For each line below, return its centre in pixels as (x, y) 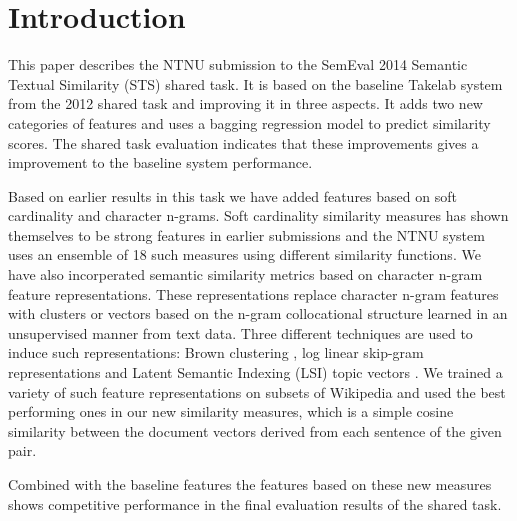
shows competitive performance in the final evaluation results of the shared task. (255, 503)
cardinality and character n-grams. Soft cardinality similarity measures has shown (258, 215)
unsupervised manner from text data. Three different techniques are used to (240, 332)
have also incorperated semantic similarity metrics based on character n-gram (245, 274)
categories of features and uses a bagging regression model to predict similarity (249, 122)
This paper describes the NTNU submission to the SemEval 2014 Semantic (238, 64)
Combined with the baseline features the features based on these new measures (250, 484)
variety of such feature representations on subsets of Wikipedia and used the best (257, 391)
